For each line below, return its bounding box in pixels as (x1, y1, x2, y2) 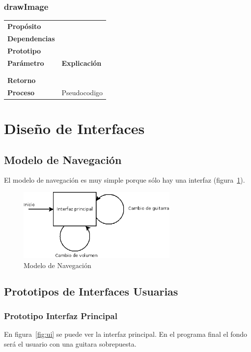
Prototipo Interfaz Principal (4, 309, 117, 322)
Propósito (7, 21, 41, 31)
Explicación (61, 57, 102, 68)
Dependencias (7, 33, 55, 43)
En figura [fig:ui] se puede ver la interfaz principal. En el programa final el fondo (4, 329, 248, 339)
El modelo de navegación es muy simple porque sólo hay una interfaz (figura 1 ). (4, 175, 245, 185)
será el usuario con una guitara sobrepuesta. (4, 338, 137, 349)
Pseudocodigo (61, 87, 103, 97)
